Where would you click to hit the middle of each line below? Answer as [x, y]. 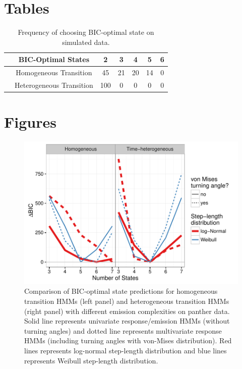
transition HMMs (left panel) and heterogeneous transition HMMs [127, 301]
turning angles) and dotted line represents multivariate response [123, 330]
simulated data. [86, 42]
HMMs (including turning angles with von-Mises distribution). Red [128, 340]
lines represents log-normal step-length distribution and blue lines [126, 351]
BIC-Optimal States [54, 59]
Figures [30, 122]
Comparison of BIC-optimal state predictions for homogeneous [121, 291]
